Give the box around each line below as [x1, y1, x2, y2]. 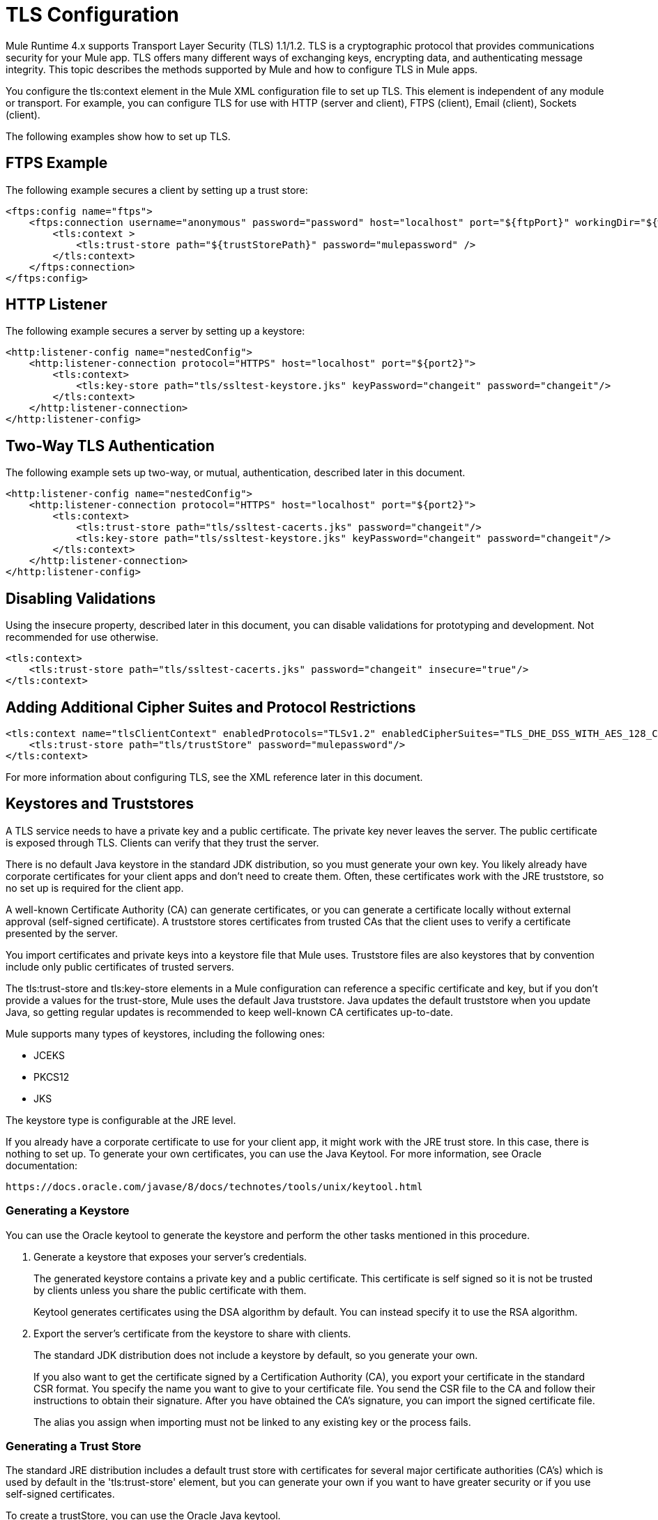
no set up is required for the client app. [6, 881, 184, 894]
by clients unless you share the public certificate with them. [33, 1284, 307, 1296]
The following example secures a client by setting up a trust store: [6, 183, 308, 196]
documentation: [6, 1159, 78, 1171]
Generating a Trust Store [6, 1438, 141, 1453]
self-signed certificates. [6, 1488, 115, 1500]
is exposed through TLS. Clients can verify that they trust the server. [6, 836, 319, 849]
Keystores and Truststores [6, 795, 194, 813]
